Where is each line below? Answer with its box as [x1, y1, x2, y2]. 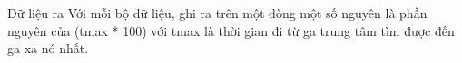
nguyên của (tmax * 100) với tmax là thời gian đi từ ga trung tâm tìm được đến [7, 21, 455, 40]
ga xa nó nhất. [7, 39, 89, 58]
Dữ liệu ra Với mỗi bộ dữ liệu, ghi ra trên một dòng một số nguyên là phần [7, 4, 428, 22]
